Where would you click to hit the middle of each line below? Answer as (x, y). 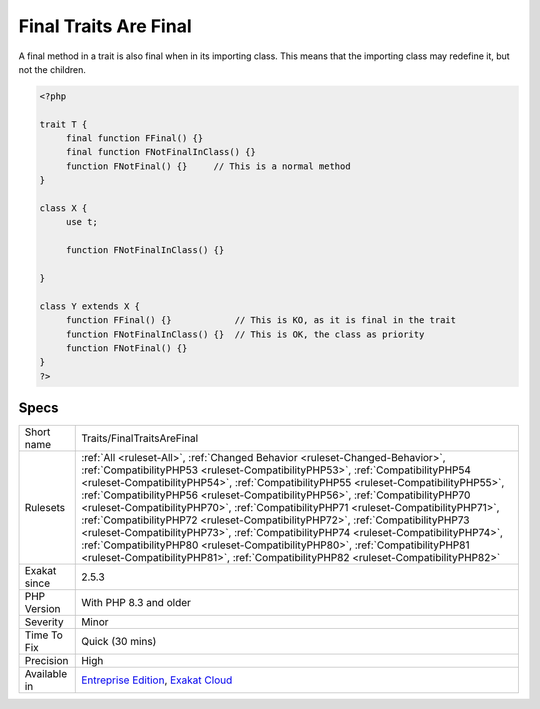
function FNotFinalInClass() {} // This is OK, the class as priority (245, 334)
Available (46, 674)
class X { (63, 208)
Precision (46, 661)
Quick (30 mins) (119, 642)
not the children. (52, 69)
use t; (82, 222)
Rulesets (44, 508)
